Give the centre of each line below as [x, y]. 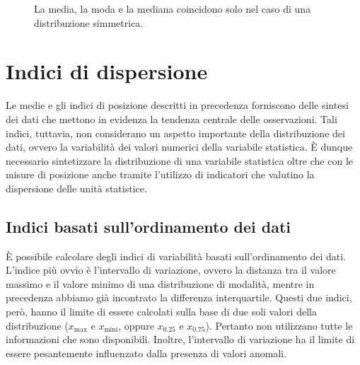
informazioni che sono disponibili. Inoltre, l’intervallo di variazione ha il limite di [180, 339]
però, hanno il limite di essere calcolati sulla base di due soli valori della [161, 312]
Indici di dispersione [107, 71]
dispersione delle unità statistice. [76, 188]
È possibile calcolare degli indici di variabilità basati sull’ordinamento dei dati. [176, 256]
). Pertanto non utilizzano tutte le [279, 325]
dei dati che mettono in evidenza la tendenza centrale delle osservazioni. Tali [172, 118]
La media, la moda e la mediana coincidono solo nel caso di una [173, 8]
